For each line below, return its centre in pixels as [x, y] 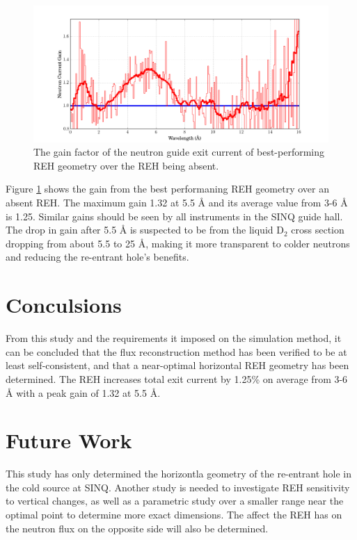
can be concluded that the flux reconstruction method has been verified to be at [176, 351]
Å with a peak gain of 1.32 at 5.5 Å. [83, 392]
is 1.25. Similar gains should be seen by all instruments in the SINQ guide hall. [174, 216]
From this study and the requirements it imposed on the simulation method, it [174, 338]
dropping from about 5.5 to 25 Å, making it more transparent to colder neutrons [178, 243]
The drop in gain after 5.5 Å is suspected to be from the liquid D [145, 230]
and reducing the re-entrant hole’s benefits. [97, 257]
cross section [318, 230]
